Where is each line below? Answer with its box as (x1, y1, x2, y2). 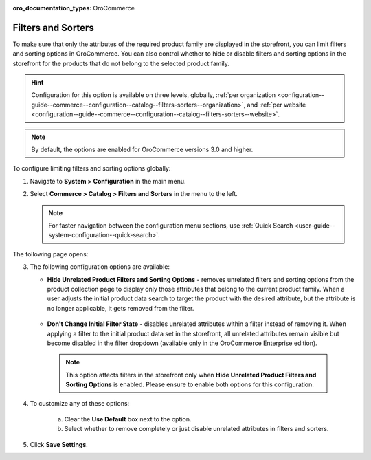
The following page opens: (12, 250, 89, 258)
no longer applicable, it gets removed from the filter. (47, 304, 194, 312)
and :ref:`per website (247, 100, 306, 109)
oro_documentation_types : (12, 4, 92, 12)
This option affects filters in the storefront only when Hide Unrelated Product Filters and (65, 371, 317, 379)
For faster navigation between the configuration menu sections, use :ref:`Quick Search (48, 221, 293, 230)
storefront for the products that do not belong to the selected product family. (12, 59, 229, 67)
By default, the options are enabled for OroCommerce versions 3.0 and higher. (31, 145, 254, 154)
